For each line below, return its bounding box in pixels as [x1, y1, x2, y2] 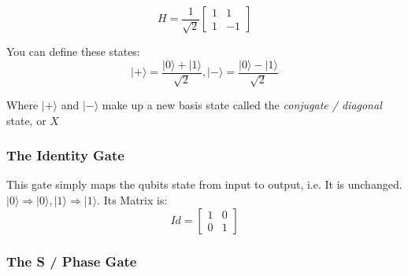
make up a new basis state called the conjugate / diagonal [102, 97, 382, 113]
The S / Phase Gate [6, 251, 137, 270]
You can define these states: [6, 42, 140, 59]
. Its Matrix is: [97, 192, 168, 208]
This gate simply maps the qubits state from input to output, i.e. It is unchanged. [6, 176, 402, 193]
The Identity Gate [6, 145, 124, 165]
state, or [6, 112, 46, 128]
